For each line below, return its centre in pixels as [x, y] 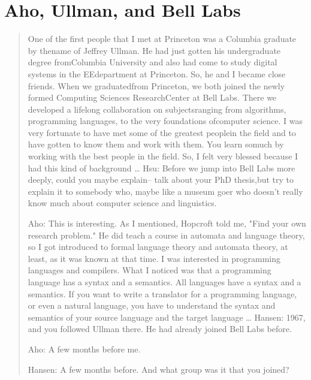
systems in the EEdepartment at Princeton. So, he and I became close [157, 73]
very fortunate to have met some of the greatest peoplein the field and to [162, 132]
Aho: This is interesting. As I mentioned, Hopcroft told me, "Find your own [167, 223]
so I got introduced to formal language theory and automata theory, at [158, 247]
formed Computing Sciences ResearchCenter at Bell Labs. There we [152, 97]
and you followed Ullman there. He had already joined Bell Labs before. [160, 329]
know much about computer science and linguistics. [122, 203]
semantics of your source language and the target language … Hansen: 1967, [167, 317]
